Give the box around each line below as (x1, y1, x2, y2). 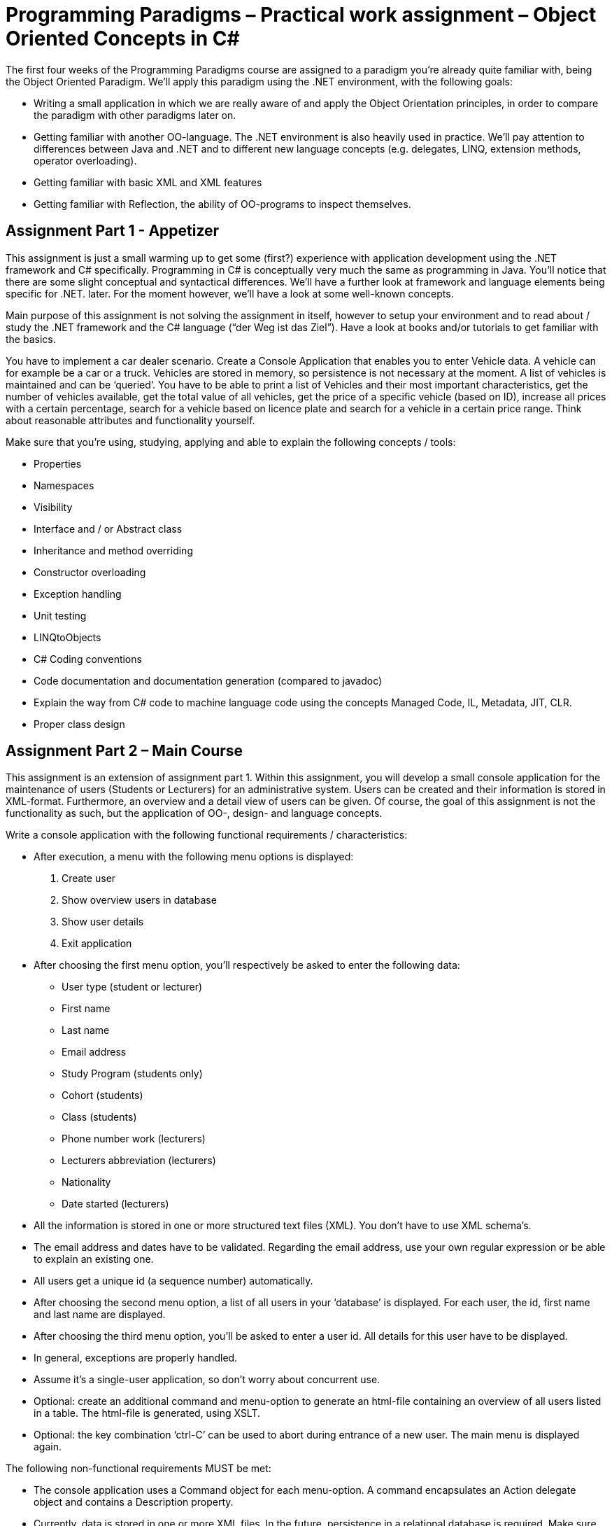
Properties (34, 457, 82, 470)
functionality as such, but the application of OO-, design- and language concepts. (6, 807, 383, 820)
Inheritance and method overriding (34, 544, 193, 556)
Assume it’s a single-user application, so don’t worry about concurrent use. (34, 1373, 380, 1386)
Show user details (62, 916, 144, 928)
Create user (62, 872, 116, 885)
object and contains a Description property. (34, 1496, 234, 1508)
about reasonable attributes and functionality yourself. (6, 414, 255, 426)
